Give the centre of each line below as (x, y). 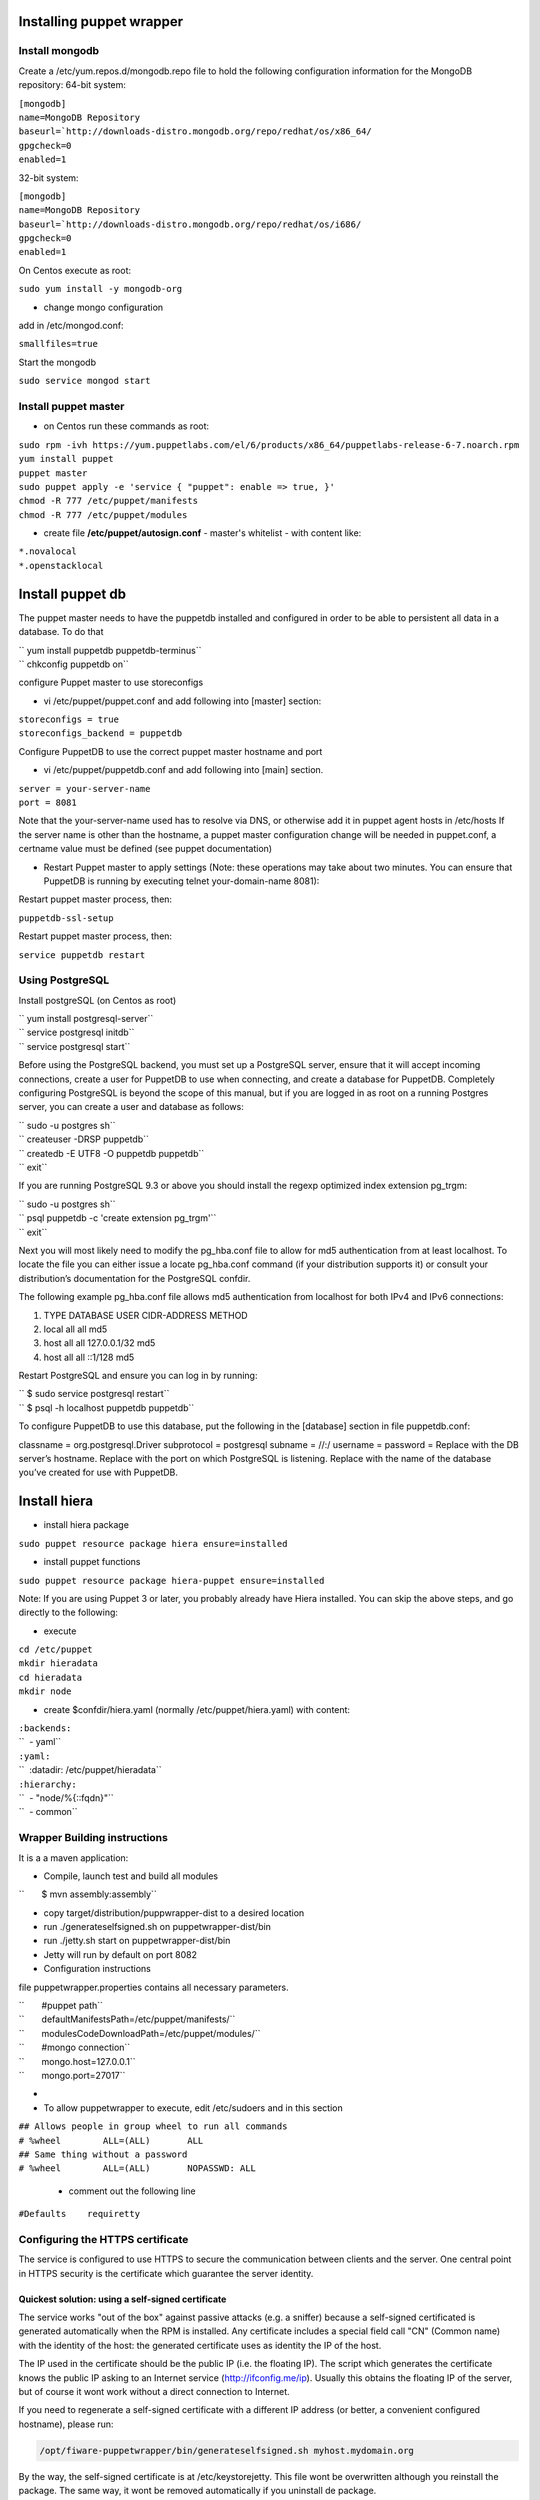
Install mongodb (59, 51)
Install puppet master (71, 406)
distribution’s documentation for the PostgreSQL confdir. (134, 1278)
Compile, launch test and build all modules (131, 1876)
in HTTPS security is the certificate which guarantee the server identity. (166, 2273)
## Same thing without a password (103, 2154)
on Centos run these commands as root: (126, 426)
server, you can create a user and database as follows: (131, 1107)
